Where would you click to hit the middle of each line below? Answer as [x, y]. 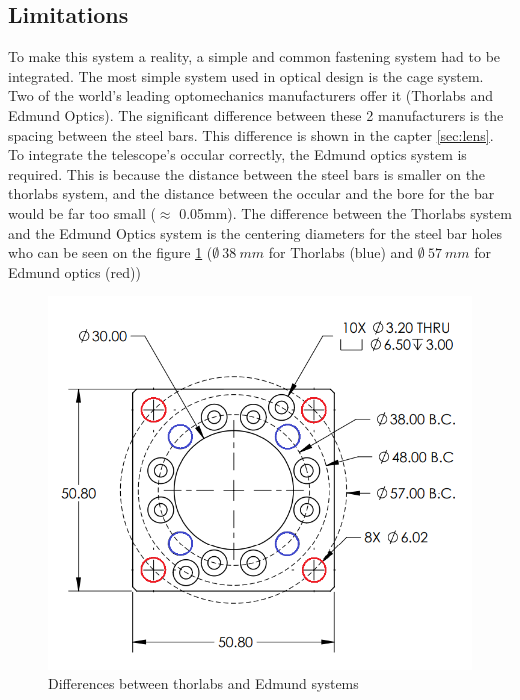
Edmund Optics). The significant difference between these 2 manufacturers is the [256, 114]
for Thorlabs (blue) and [341, 252]
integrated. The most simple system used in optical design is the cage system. [246, 75]
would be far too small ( [82, 212]
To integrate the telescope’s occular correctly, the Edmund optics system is [237, 154]
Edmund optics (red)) [74, 271]
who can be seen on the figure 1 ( [110, 252]
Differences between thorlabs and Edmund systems [203, 683]
